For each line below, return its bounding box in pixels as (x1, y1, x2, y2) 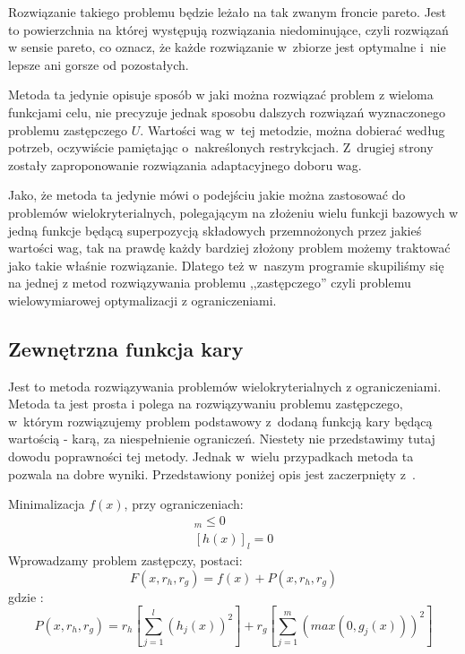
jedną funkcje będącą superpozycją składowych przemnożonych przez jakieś (8, 220, 422, 239)
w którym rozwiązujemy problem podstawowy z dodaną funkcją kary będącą (8, 411, 433, 430)
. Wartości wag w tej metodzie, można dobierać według (140, 120, 445, 139)
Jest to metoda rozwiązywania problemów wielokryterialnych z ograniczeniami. (8, 376, 442, 395)
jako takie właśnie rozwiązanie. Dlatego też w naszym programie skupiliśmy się (8, 255, 444, 274)
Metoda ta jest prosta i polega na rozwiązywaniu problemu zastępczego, (8, 394, 403, 413)
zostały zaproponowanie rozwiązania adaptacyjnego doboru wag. (8, 155, 362, 174)
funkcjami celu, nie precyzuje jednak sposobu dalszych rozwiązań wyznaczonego (8, 102, 445, 121)
